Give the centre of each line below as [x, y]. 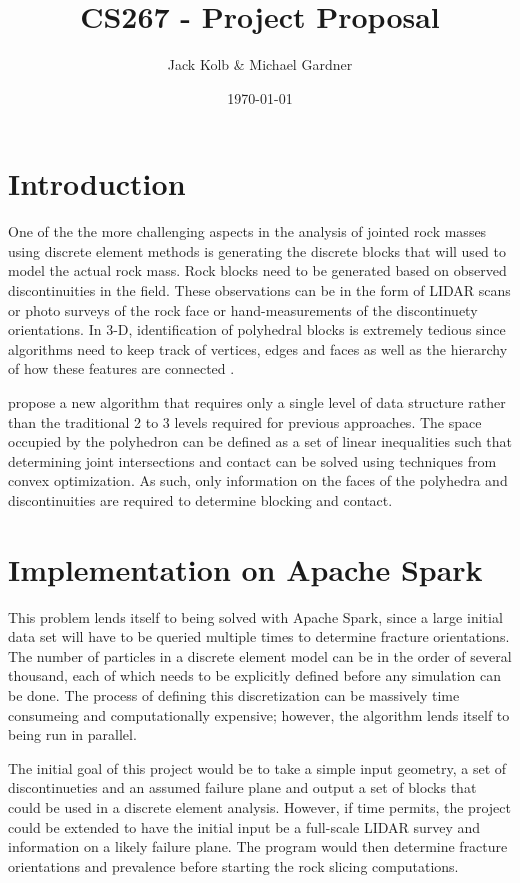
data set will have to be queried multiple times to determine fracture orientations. [259, 636]
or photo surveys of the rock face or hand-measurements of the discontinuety [243, 309]
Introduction [97, 183]
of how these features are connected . [121, 368]
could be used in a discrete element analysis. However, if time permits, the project [259, 807]
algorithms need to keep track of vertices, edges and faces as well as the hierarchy [258, 348]
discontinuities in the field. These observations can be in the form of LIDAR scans [259, 290]
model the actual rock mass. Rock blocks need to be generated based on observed [257, 270]
